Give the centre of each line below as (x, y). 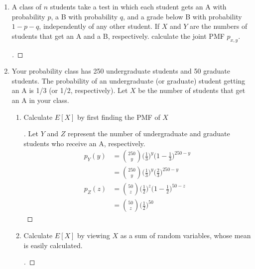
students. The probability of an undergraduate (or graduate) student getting (128, 80)
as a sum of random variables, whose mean (186, 235)
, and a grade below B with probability (183, 16)
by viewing (94, 235)
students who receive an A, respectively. (84, 143)
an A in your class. (40, 100)
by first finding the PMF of (119, 117)
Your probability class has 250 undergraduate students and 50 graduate (121, 71)
